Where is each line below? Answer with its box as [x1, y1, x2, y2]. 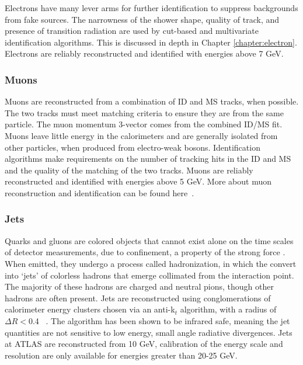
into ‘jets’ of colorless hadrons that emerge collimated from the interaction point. [5, 269, 294, 281]
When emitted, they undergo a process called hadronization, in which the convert [5, 257, 297, 269]
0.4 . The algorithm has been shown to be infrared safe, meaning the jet [28, 314, 290, 326]
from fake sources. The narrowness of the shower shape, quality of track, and [5, 13, 280, 25]
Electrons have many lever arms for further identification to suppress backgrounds [5, 2, 298, 13]
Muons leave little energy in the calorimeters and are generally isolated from [5, 129, 278, 141]
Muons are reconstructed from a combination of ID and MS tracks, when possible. [5, 95, 299, 107]
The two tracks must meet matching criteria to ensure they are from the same [5, 106, 284, 119]
